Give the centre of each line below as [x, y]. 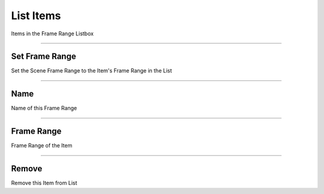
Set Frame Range [43, 57]
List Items [36, 16]
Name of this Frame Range [44, 108]
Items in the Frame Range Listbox [52, 34]
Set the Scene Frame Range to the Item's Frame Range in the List [91, 71]
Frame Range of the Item [42, 145]
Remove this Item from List [44, 183]
